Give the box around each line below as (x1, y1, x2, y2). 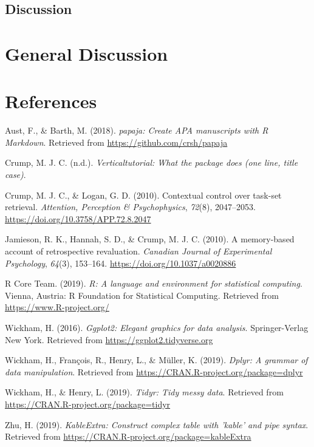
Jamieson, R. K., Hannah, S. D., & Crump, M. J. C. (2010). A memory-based (5, 233, 295, 245)
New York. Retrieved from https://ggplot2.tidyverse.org (5, 333, 213, 346)
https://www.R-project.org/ (5, 301, 109, 313)
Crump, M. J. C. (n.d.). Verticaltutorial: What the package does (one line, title (5, 156, 298, 169)
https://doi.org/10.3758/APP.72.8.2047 (5, 212, 151, 225)
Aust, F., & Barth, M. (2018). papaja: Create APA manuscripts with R (5, 124, 268, 137)
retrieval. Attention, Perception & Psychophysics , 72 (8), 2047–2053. (5, 200, 256, 213)
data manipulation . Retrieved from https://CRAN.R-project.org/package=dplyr (5, 365, 303, 378)
